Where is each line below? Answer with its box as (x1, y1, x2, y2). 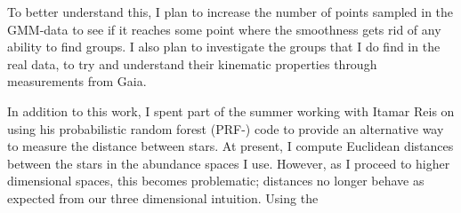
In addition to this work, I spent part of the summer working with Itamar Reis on (7, 101, 455, 120)
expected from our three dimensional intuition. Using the (7, 188, 319, 207)
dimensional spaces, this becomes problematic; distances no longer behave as (7, 171, 425, 190)
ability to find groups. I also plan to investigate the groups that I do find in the (7, 37, 441, 56)
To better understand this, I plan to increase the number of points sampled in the (7, 3, 454, 20)
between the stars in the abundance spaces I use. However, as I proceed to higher (7, 154, 450, 172)
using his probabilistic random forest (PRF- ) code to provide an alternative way (7, 119, 444, 138)
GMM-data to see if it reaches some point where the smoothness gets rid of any (7, 20, 441, 38)
